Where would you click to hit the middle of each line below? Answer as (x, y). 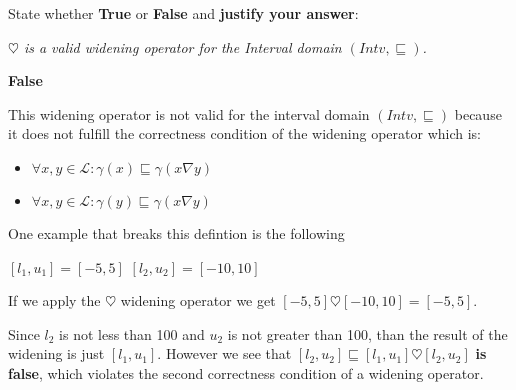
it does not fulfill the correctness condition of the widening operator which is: (244, 133)
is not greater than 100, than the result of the (367, 333)
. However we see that (224, 353)
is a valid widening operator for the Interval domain (182, 46)
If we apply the (54, 300)
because (478, 113)
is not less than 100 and (132, 333)
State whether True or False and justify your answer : (183, 13)
